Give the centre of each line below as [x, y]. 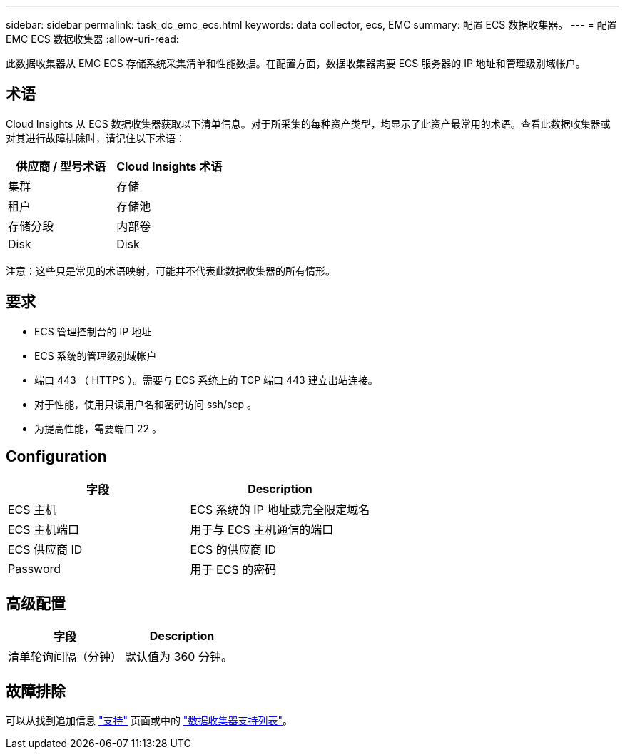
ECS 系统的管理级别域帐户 [96, 355]
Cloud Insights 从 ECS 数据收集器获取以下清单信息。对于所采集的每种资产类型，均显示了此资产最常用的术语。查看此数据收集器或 [308, 123]
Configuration [56, 457]
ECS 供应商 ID [45, 549]
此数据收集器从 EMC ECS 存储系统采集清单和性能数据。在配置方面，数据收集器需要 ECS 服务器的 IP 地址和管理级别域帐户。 [296, 63]
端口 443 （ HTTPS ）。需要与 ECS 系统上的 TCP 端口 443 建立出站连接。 [206, 380]
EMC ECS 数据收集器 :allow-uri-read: [92, 39]
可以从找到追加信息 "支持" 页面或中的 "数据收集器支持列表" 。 [149, 721]
